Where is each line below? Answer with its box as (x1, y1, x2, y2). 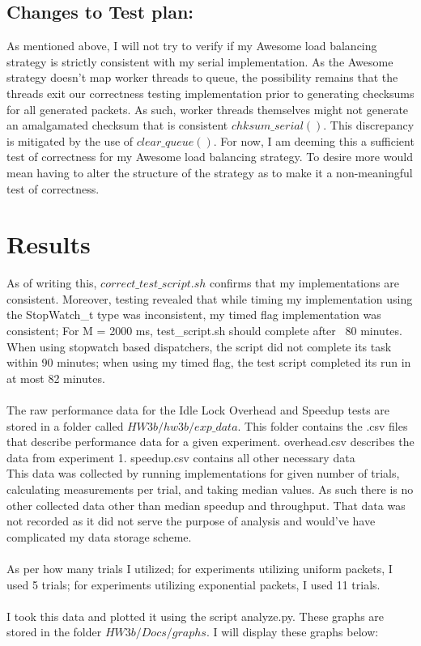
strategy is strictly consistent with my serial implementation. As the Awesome (6, 53, 393, 70)
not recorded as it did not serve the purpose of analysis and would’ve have (6, 512, 376, 529)
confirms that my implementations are (209, 274, 399, 291)
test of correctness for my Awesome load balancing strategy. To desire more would (6, 148, 413, 165)
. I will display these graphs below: (206, 623, 379, 640)
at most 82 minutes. (6, 369, 105, 386)
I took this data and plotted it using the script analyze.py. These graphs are (6, 607, 385, 624)
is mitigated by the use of (6, 132, 134, 149)
